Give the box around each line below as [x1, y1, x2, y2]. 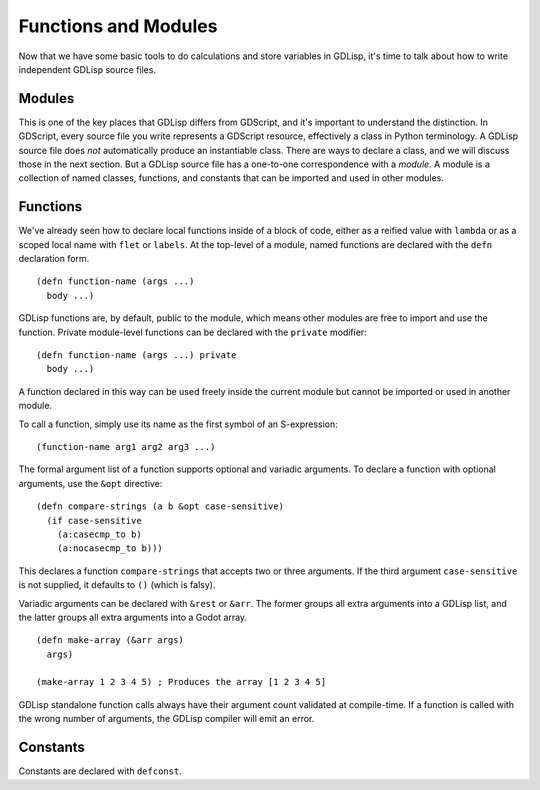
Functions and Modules [18, 15, 218, 37]
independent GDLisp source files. [18, 63, 157, 75]
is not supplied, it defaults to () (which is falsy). [18, 579, 216, 591]
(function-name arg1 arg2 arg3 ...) [36, 441, 216, 452]
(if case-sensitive [46, 515, 142, 526]
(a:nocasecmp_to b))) [56, 543, 164, 554]
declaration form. [18, 253, 90, 265]
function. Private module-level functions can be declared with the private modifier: [18, 326, 367, 338]
